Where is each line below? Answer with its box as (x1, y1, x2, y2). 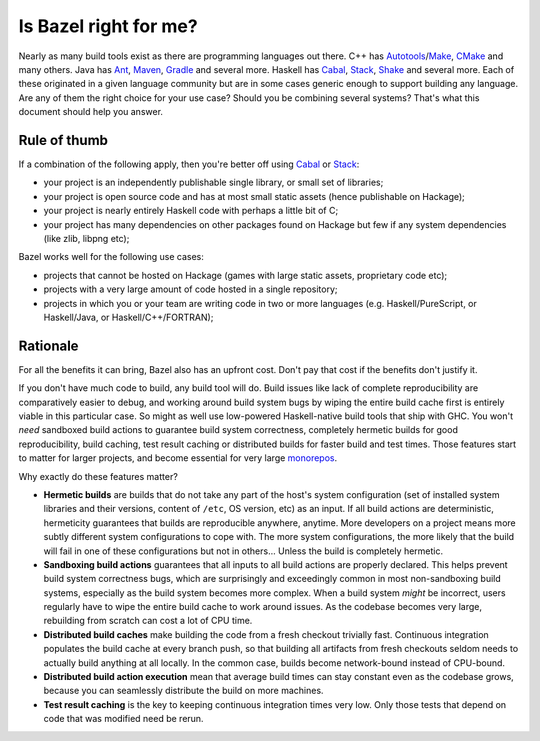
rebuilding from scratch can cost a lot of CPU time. (43, 615, 253, 627)
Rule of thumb (18, 131, 109, 149)
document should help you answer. (18, 106, 164, 118)
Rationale (18, 337, 79, 354)
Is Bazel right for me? (18, 15, 199, 37)
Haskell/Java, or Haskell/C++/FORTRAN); (43, 311, 214, 323)
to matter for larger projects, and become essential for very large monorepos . (18, 452, 338, 464)
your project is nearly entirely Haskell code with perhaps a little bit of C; (43, 205, 339, 217)
